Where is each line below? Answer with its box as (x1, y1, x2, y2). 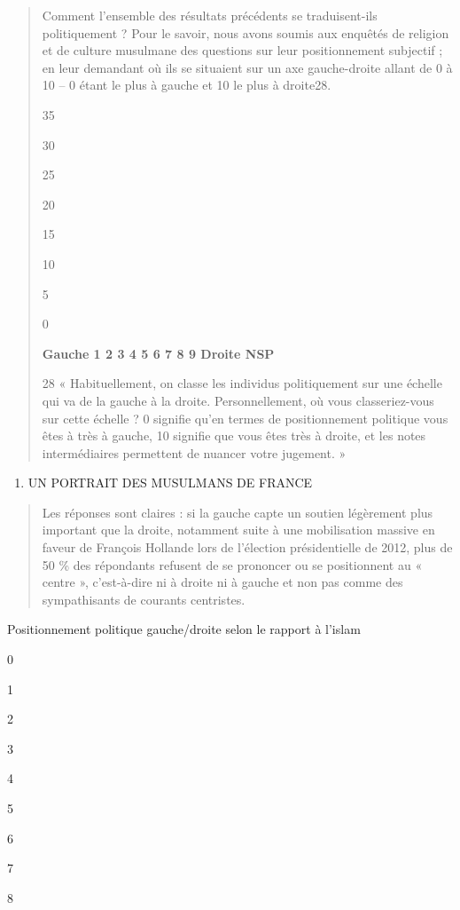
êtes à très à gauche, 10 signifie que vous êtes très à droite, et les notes (42, 426, 426, 445)
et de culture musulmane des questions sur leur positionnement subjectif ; (42, 41, 443, 59)
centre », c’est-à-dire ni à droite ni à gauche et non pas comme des (42, 573, 403, 591)
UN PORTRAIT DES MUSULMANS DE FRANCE (27, 473, 313, 492)
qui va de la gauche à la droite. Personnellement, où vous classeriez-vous (42, 391, 434, 409)
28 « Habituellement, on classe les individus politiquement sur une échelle (42, 374, 442, 392)
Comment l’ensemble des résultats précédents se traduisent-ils (42, 6, 378, 24)
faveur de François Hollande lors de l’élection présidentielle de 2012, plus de (42, 538, 453, 557)
